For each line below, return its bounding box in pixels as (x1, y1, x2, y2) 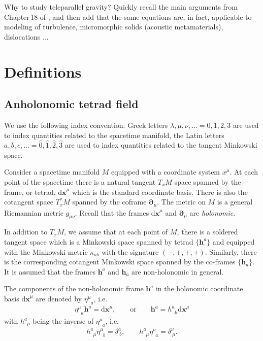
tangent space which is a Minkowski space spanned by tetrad (4, 236, 193, 247)
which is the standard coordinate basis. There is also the (72, 186, 248, 197)
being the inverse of (32, 316, 94, 326)
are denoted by (36, 293, 82, 303)
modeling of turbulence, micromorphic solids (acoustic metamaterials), (4, 21, 223, 32)
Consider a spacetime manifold (4, 166, 100, 177)
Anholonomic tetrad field (4, 96, 139, 112)
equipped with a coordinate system (111, 166, 220, 177)
